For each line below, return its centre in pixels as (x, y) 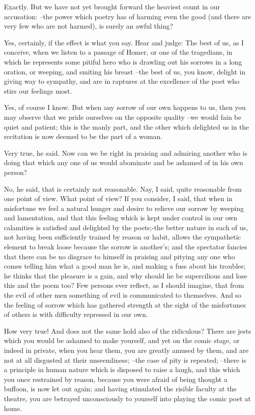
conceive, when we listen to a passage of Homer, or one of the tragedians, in (118, 52)
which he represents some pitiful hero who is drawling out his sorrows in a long (123, 61)
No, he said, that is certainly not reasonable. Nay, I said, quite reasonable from (123, 189)
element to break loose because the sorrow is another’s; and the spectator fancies (126, 247)
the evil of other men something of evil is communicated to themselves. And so (123, 295)
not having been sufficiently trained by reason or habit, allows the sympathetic (123, 237)
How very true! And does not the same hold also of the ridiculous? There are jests (128, 330)
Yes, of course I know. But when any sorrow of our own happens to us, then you (125, 107)
